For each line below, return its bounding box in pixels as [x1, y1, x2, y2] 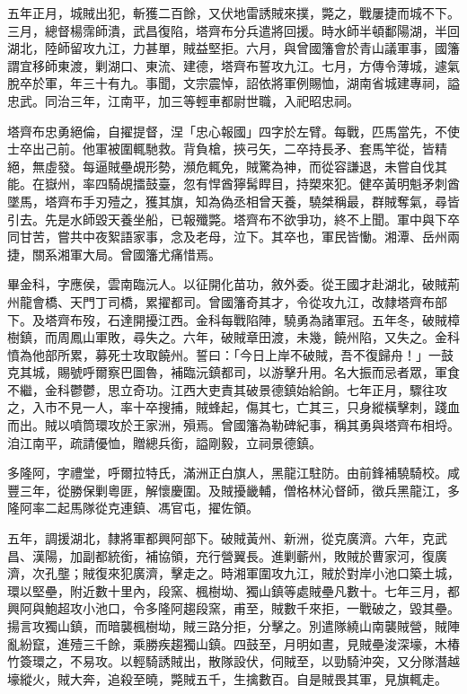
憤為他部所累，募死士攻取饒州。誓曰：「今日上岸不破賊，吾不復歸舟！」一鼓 [7, 345, 454, 364]
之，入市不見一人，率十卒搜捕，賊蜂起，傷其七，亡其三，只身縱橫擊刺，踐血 [7, 398, 460, 417]
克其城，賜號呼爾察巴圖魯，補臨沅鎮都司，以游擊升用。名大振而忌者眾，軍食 [7, 363, 460, 382]
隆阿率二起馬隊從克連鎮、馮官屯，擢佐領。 [7, 498, 259, 517]
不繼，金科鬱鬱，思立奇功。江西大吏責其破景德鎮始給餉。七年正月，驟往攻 [7, 380, 447, 399]
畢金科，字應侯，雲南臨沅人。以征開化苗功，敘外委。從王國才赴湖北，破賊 [7, 275, 447, 294]
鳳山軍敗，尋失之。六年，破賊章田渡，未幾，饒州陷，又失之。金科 [69, 328, 460, 347]
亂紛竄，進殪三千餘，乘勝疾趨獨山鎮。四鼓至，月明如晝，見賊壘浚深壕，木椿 [7, 634, 460, 653]
